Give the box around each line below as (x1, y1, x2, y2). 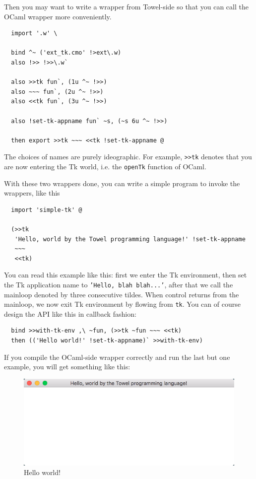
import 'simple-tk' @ (11, 206, 82, 213)
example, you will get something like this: (4, 361, 130, 372)
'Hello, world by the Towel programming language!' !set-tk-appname (14, 235, 246, 243)
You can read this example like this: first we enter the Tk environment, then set (4, 270, 247, 280)
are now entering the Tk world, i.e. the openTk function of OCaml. (4, 161, 206, 171)
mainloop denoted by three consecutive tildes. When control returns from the (4, 289, 239, 299)
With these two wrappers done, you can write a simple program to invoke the (4, 178, 240, 188)
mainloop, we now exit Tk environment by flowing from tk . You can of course (4, 299, 241, 309)
